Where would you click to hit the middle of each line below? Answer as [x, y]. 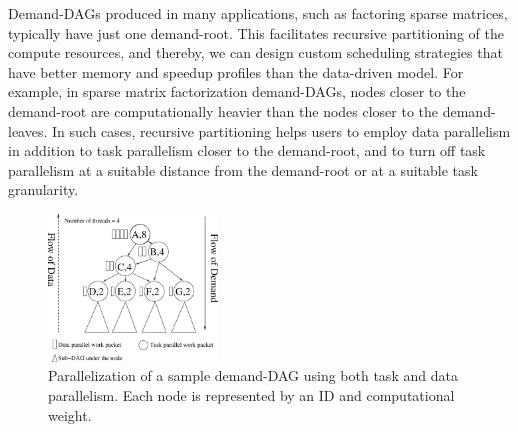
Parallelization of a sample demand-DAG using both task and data [253, 375]
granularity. [43, 189]
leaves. [28, 130]
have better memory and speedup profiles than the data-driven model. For [236, 71]
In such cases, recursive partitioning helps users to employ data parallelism [281, 130]
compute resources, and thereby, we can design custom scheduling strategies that [255, 52]
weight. [70, 414]
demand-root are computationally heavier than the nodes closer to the [223, 110]
